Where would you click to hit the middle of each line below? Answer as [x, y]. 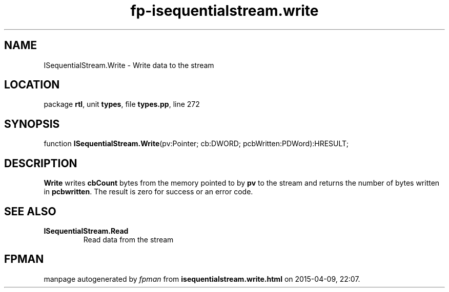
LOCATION [32, 85]
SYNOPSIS [32, 124]
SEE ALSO [30, 211]
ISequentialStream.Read [86, 231]
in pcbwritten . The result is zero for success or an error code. [148, 192]
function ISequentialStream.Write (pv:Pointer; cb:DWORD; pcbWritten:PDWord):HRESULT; [196, 144]
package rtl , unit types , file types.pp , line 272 [122, 104]
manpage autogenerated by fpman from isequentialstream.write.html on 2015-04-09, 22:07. [202, 279]
